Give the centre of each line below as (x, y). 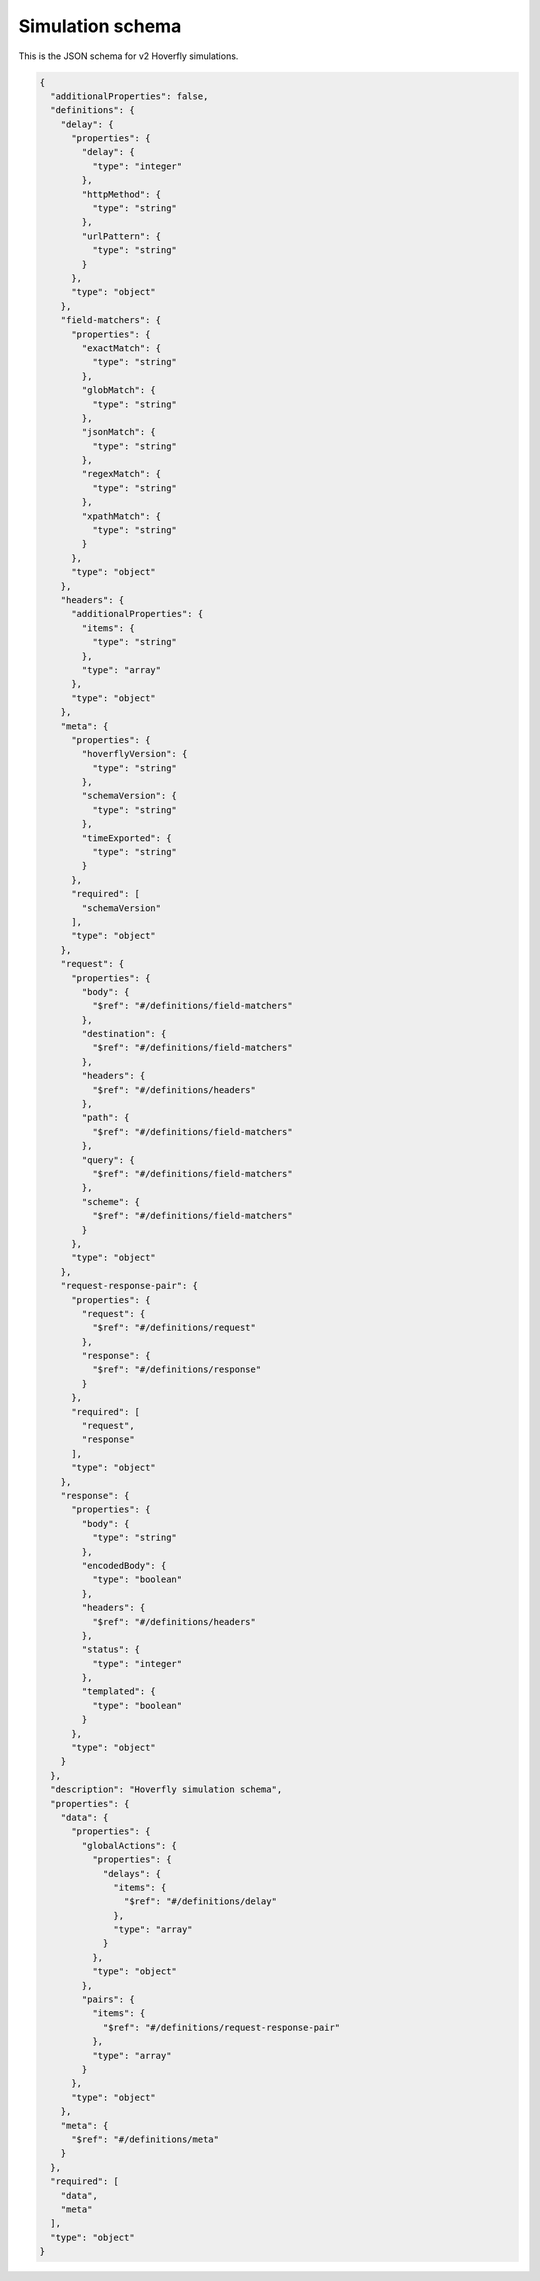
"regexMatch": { (121, 474)
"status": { (110, 1649)
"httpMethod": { (121, 194)
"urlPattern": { (121, 236)
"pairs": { (108, 1999)
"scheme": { (110, 1201)
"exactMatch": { (121, 348)
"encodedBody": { (124, 1565)
